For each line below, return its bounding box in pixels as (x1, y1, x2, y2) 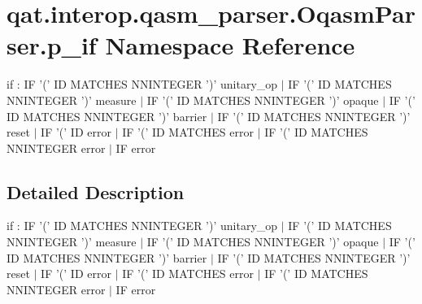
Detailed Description (7, 179, 185, 204)
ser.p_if (7, 28, 97, 62)
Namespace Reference (105, 28, 355, 62)
